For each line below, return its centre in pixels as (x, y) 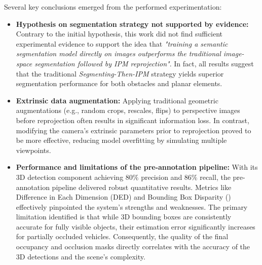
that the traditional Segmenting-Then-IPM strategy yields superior (120, 73)
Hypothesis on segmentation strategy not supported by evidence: (132, 24)
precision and (162, 177)
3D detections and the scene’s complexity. (81, 256)
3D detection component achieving (70, 177)
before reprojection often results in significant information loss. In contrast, (133, 120)
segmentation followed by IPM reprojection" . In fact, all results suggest (144, 63)
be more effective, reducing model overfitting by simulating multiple (121, 140)
